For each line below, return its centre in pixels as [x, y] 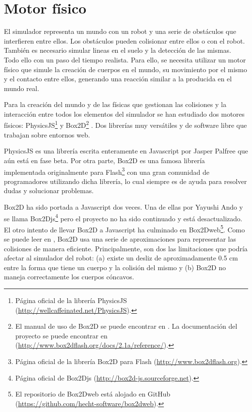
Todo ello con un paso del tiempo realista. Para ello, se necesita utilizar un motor [125, 59]
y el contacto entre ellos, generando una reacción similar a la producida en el [118, 79]
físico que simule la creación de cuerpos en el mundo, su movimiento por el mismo [126, 69]
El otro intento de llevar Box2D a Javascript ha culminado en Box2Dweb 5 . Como [125, 229]
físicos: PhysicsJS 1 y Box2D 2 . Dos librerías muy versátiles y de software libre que [126, 124]
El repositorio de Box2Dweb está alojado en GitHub [93, 394]
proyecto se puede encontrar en [61, 335]
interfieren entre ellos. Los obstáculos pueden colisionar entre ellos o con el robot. [125, 40]
